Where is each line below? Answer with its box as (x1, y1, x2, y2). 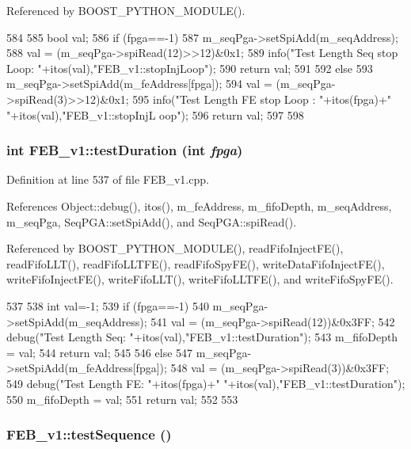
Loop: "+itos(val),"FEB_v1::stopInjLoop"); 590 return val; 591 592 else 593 (6, 59, 373, 76)
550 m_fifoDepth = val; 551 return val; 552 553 (6, 390, 238, 407)
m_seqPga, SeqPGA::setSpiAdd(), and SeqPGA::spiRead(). (6, 213, 297, 230)
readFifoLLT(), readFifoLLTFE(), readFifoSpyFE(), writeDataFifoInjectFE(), (6, 255, 385, 272)
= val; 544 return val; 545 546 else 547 (6, 344, 193, 360)
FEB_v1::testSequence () (6, 424, 172, 444)
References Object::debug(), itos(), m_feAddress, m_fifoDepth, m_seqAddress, (6, 197, 392, 214)
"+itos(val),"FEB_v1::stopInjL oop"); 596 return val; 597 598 (6, 106, 304, 123)
